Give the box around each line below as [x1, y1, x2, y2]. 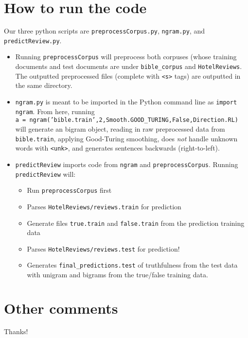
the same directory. [15, 80, 72, 90]
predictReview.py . [4, 35, 62, 45]
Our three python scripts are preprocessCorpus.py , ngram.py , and [4, 26, 205, 36]
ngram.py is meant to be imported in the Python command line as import [15, 97, 237, 106]
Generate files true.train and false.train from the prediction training [27, 218, 245, 228]
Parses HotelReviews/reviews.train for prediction [27, 201, 181, 211]
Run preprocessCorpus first [27, 185, 112, 195]
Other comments [4, 298, 118, 318]
